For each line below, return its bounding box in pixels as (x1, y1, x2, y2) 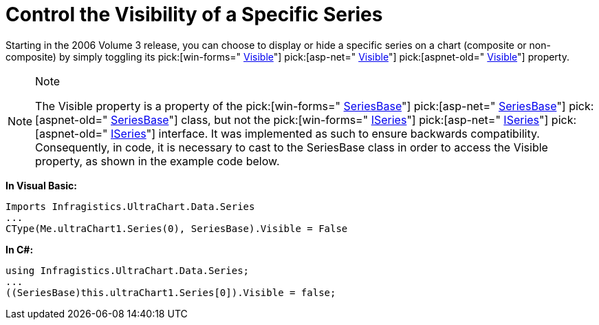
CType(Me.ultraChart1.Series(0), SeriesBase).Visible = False (6, 222, 348, 234)
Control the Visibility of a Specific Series (6, 3, 383, 26)
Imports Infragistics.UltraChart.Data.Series (6, 200, 255, 212)
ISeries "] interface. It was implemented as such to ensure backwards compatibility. (111, 126, 540, 140)
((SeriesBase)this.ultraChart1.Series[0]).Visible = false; (6, 286, 336, 298)
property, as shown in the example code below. (35, 154, 280, 168)
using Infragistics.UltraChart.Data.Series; (6, 264, 250, 276)
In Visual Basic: (6, 179, 77, 191)
